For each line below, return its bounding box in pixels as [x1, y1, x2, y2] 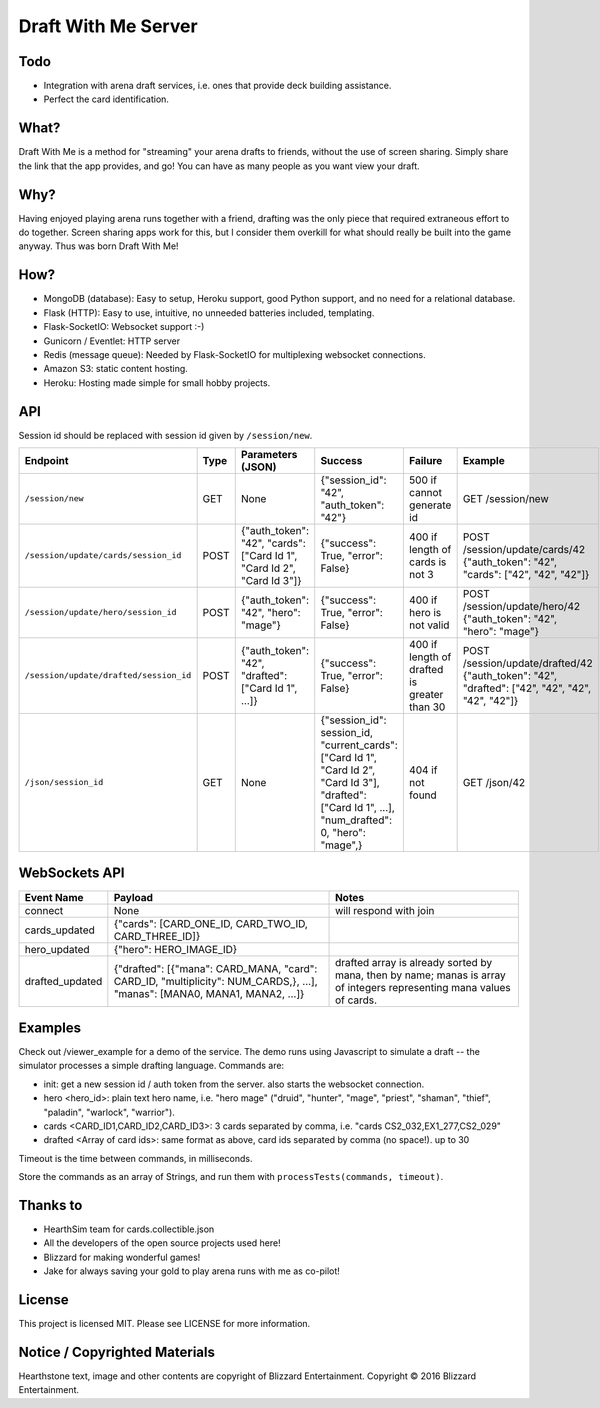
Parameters [240, 447, 298, 461]
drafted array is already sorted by [335, 955, 493, 969]
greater [408, 687, 444, 701]
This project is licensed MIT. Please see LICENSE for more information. [18, 1318, 311, 1330]
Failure [408, 453, 443, 467]
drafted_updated [24, 974, 103, 988]
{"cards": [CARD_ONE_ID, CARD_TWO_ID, [113, 916, 309, 930]
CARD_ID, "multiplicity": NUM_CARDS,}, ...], [113, 974, 319, 988]
